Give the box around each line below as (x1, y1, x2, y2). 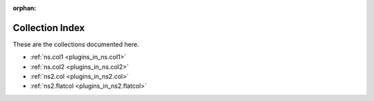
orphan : (12, 4, 37, 12)
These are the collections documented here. (12, 40, 139, 48)
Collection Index (12, 21, 85, 34)
